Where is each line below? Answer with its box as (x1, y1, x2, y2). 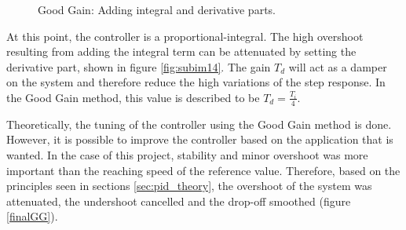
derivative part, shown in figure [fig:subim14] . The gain (6, 58, 271, 75)
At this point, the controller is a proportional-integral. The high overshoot (6, 27, 364, 44)
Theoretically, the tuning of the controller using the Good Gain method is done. (6, 115, 392, 132)
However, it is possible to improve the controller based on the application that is (6, 131, 393, 148)
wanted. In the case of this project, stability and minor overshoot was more (6, 146, 368, 162)
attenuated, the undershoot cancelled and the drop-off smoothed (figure (6, 192, 351, 209)
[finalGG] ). (6, 208, 58, 225)
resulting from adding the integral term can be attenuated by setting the (6, 43, 357, 60)
